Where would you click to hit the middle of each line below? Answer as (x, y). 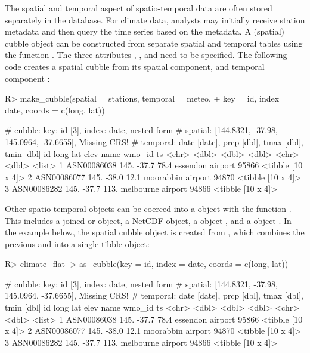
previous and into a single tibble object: (77, 243)
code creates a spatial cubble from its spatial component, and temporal (135, 66)
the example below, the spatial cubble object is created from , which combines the (155, 232)
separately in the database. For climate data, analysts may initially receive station (155, 19)
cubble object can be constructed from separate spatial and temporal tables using (154, 43)
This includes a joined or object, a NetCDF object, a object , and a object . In (148, 220)
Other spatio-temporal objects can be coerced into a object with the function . (148, 208)
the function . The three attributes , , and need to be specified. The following (146, 55)
